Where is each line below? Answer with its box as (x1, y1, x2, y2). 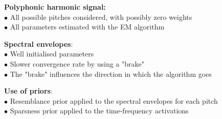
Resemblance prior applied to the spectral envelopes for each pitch (10, 95, 218, 106)
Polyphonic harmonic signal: (4, 2, 106, 12)
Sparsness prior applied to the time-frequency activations (10, 105, 189, 116)
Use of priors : (4, 85, 53, 96)
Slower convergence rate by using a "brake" (10, 58, 144, 69)
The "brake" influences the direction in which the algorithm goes (10, 68, 212, 79)
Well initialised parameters (10, 48, 94, 59)
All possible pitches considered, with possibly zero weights (10, 11, 192, 22)
